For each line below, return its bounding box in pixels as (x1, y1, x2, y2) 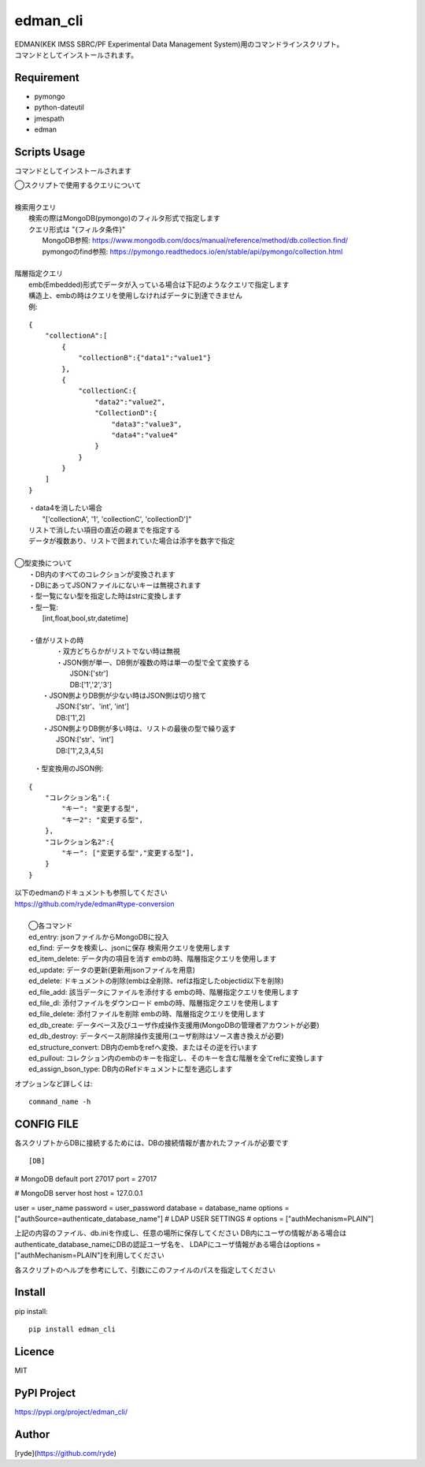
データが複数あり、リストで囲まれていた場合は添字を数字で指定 (28, 536, 235, 545)
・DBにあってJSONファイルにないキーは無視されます (28, 580, 201, 590)
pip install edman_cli (28, 1324, 116, 1334)
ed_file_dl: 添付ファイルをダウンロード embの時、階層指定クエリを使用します (28, 998, 279, 1008)
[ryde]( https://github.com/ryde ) (14, 1448, 117, 1458)
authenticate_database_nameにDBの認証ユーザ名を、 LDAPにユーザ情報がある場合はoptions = (14, 1239, 321, 1249)
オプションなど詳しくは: (14, 1078, 94, 1088)
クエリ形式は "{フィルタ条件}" (28, 225, 126, 234)
